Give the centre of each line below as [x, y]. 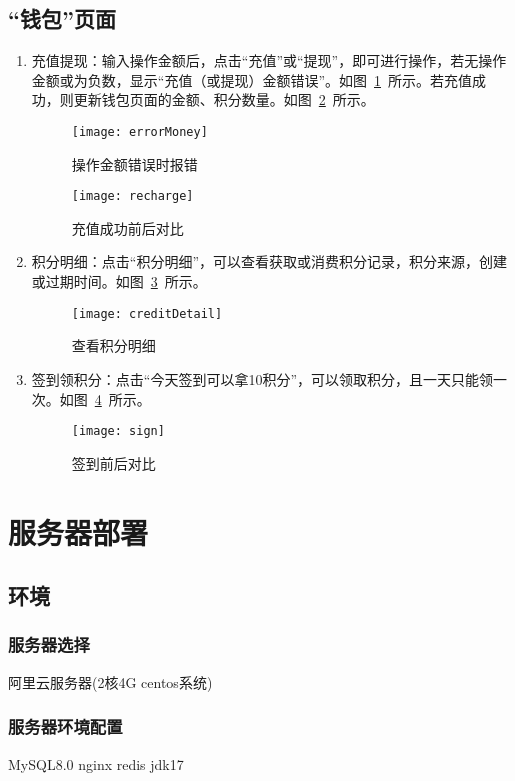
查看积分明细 [113, 345]
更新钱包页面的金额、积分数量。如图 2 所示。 [224, 99]
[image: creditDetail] [147, 313]
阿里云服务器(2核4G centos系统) [110, 681]
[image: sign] [118, 431]
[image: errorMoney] [139, 131]
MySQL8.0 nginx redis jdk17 [96, 763]
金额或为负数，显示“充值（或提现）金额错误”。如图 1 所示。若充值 [252, 79]
